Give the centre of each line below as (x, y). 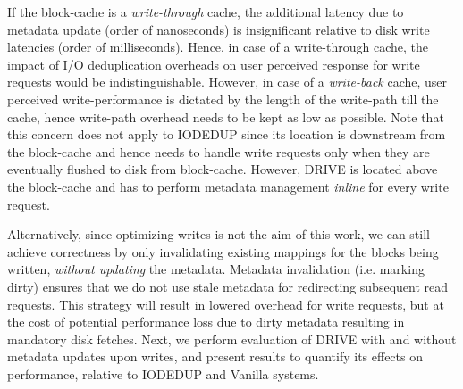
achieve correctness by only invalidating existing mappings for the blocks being (223, 251)
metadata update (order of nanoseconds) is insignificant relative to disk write (219, 29)
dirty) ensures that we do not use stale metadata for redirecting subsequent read (228, 286)
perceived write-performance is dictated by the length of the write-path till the (223, 99)
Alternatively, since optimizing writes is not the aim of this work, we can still (219, 234)
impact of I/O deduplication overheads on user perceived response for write (214, 64)
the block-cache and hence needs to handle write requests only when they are (219, 151)
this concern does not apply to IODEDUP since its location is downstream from (227, 134)
